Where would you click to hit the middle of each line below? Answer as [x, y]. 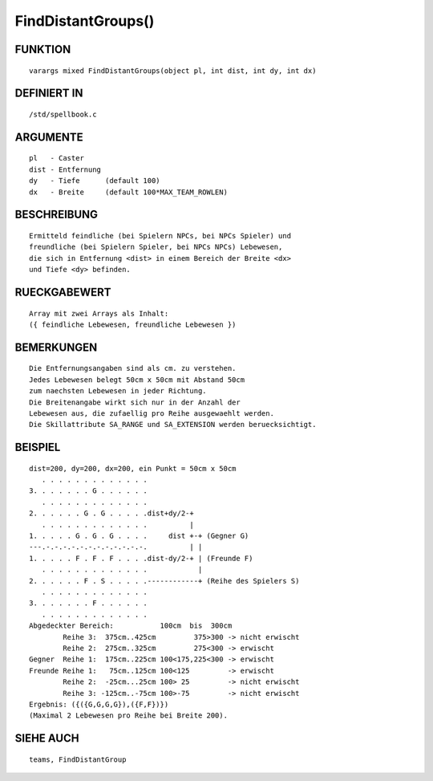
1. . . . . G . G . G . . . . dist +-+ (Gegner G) [139, 536]
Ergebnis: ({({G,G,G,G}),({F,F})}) [99, 704]
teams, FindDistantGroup [78, 759]
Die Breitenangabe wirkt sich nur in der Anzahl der [135, 402]
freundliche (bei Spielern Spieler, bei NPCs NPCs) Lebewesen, [156, 247]
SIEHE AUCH [47, 738]
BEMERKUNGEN [56, 347]
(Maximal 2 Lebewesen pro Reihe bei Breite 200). [129, 716]
